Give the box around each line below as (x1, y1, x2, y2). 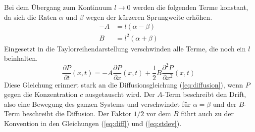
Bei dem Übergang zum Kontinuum (4, 2, 112, 12)
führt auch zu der (181, 108, 234, 119)
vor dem (146, 108, 171, 119)
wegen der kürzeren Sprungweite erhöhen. (86, 11, 212, 22)
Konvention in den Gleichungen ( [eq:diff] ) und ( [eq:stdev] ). (4, 118, 182, 128)
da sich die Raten (4, 11, 57, 22)
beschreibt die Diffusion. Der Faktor (22, 108, 132, 119)
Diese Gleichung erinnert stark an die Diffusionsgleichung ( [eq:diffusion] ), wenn (4, 79, 243, 89)
